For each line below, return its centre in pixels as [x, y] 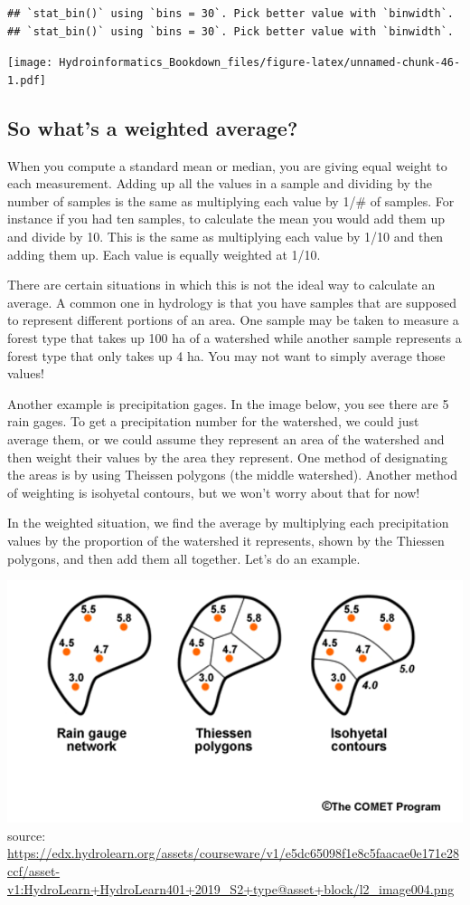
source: [27, 835]
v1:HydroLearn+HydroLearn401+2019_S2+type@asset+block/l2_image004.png [231, 888]
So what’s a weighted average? [153, 127]
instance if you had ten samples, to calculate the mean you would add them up [226, 219]
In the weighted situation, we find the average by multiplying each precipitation [228, 523]
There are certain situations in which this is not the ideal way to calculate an [221, 285]
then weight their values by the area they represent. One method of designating [227, 457]
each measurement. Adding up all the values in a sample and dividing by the [220, 183]
